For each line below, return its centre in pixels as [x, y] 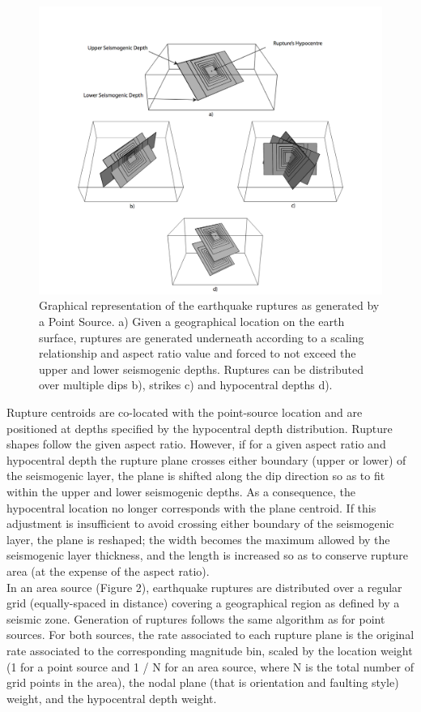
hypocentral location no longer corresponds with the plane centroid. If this [191, 507]
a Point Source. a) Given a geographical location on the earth [192, 322]
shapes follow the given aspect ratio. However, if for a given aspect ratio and [196, 444]
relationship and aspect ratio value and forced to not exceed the [198, 353]
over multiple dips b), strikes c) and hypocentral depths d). [186, 385]
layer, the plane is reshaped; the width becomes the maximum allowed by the [198, 539]
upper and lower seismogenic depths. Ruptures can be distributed [201, 369]
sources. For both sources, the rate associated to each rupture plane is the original [210, 635]
